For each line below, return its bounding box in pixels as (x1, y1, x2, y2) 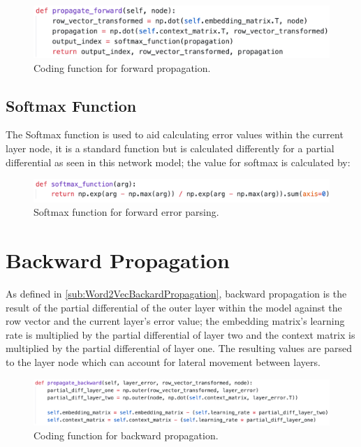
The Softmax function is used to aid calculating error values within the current (6, 127, 344, 142)
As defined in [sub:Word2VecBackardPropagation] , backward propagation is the (6, 286, 347, 300)
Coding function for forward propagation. (34, 60, 211, 75)
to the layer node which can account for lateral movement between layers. (6, 354, 321, 369)
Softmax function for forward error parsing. (34, 205, 219, 219)
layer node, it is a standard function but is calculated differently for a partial (6, 140, 334, 155)
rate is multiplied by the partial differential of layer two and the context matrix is (6, 327, 355, 342)
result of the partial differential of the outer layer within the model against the (6, 300, 342, 314)
